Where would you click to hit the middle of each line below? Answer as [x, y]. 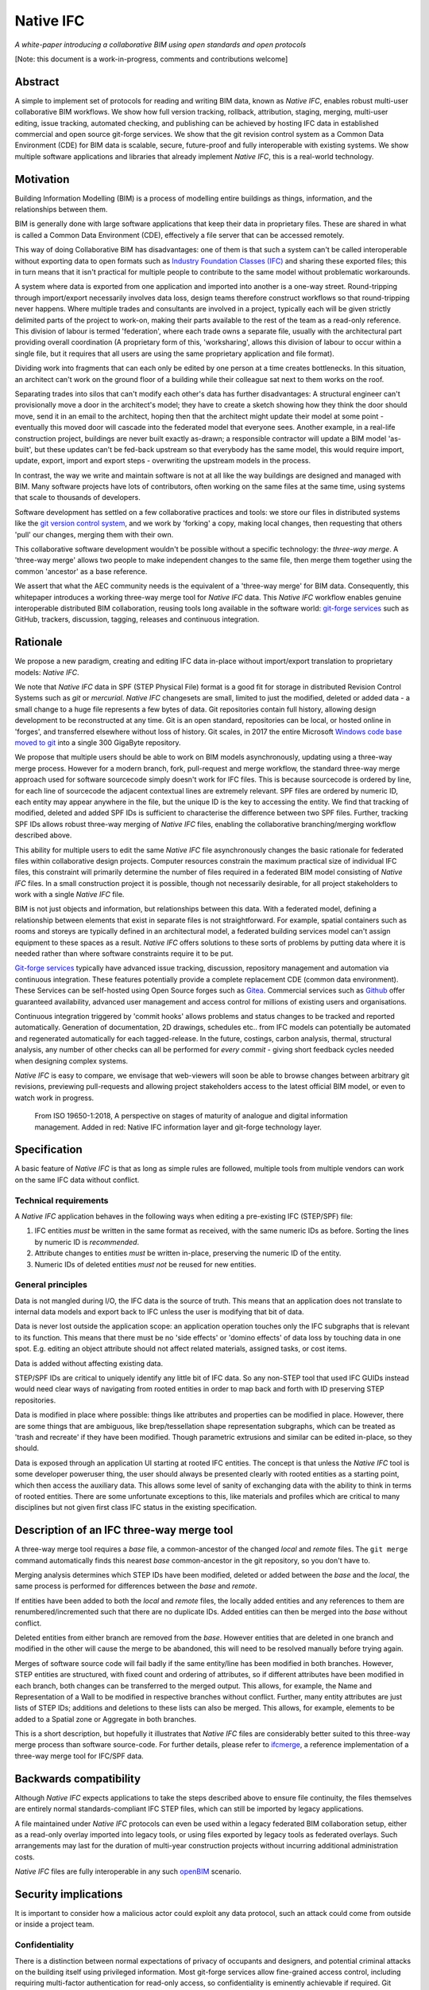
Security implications [69, 1894]
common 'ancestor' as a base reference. [81, 571]
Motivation [42, 179]
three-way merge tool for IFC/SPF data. [79, 1756]
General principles [51, 1285]
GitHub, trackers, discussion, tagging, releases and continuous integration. [137, 619]
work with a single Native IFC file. [70, 895]
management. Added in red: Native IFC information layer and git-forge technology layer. [178, 1127]
